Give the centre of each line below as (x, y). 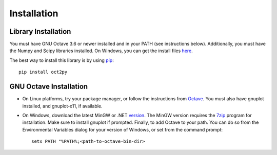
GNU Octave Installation (49, 87)
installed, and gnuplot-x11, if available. (62, 106)
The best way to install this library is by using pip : (62, 60)
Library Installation (40, 31)
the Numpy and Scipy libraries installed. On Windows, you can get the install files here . (101, 51)
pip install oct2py (43, 72)
